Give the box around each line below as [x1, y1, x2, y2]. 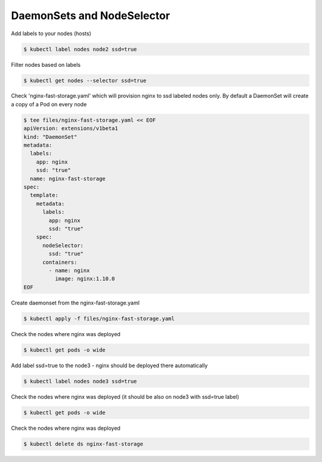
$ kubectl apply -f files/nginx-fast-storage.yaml [23, 315, 175, 322]
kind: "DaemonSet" [23, 133, 78, 140]
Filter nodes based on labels [11, 61, 80, 68]
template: [30, 192, 59, 199]
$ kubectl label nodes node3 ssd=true [23, 378, 137, 384]
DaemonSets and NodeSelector [11, 9, 170, 22]
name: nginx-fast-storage [30, 175, 106, 182]
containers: [42, 258, 78, 266]
